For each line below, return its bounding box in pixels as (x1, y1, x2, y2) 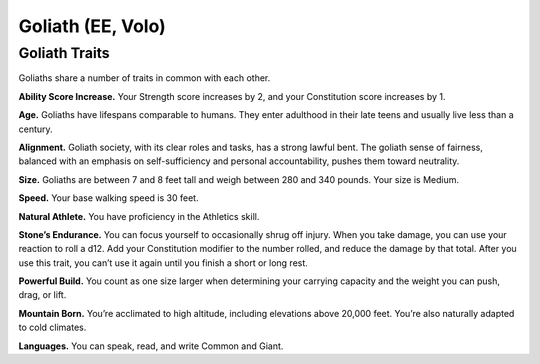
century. (18, 123, 54, 135)
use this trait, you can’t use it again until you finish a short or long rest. (18, 256, 309, 269)
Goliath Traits (18, 44, 110, 62)
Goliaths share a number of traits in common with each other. (18, 72, 271, 84)
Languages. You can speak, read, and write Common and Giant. (18, 340, 284, 352)
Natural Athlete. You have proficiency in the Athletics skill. (18, 210, 260, 222)
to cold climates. (18, 321, 87, 334)
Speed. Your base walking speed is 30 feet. (18, 192, 199, 204)
